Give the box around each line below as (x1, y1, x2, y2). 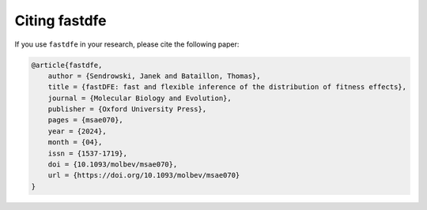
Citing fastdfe (14, 12, 107, 29)
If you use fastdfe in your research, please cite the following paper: (14, 39, 240, 49)
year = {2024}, (47, 126, 107, 136)
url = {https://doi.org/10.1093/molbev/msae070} (47, 171, 240, 180)
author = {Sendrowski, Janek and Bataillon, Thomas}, (47, 71, 261, 81)
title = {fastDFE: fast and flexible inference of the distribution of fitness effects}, (47, 83, 407, 92)
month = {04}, (47, 138, 103, 147)
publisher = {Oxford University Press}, (47, 105, 207, 114)
